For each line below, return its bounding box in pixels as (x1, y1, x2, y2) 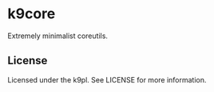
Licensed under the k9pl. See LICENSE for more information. (7, 75, 207, 84)
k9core (7, 5, 56, 23)
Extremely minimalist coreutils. (7, 31, 109, 40)
